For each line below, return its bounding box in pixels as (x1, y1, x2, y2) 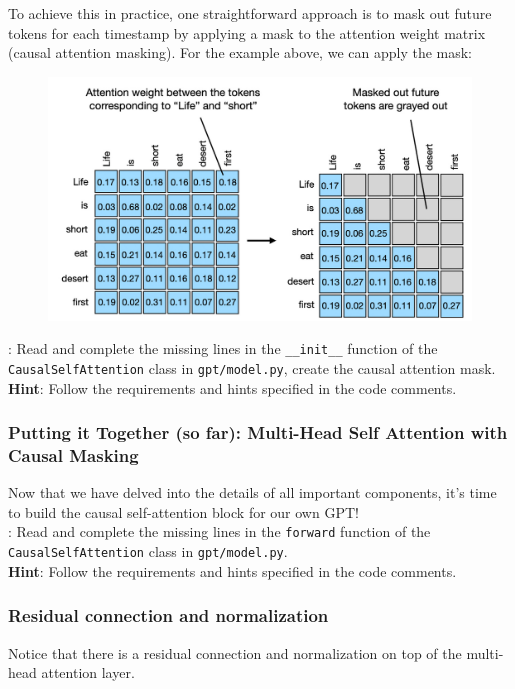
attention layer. (41, 662, 135, 683)
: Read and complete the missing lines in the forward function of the (8, 521, 431, 542)
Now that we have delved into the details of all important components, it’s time (8, 482, 497, 503)
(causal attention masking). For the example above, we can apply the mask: (8, 42, 473, 63)
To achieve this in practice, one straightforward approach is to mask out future (8, 3, 492, 23)
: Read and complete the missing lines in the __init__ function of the (8, 338, 438, 359)
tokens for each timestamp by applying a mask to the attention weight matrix (8, 22, 486, 43)
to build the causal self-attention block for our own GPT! (8, 501, 359, 522)
